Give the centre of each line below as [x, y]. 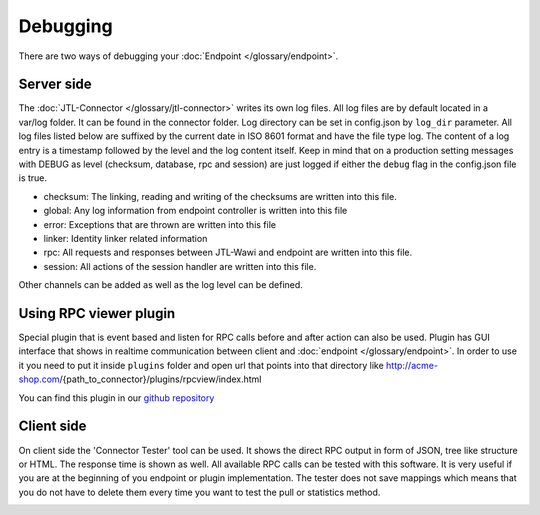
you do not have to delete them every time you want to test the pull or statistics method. [199, 492]
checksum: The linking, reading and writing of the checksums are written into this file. [220, 196]
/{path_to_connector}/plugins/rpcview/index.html [160, 379]
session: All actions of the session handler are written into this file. [180, 266]
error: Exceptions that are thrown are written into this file [160, 224]
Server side [55, 84]
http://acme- [412, 365]
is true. [33, 178]
